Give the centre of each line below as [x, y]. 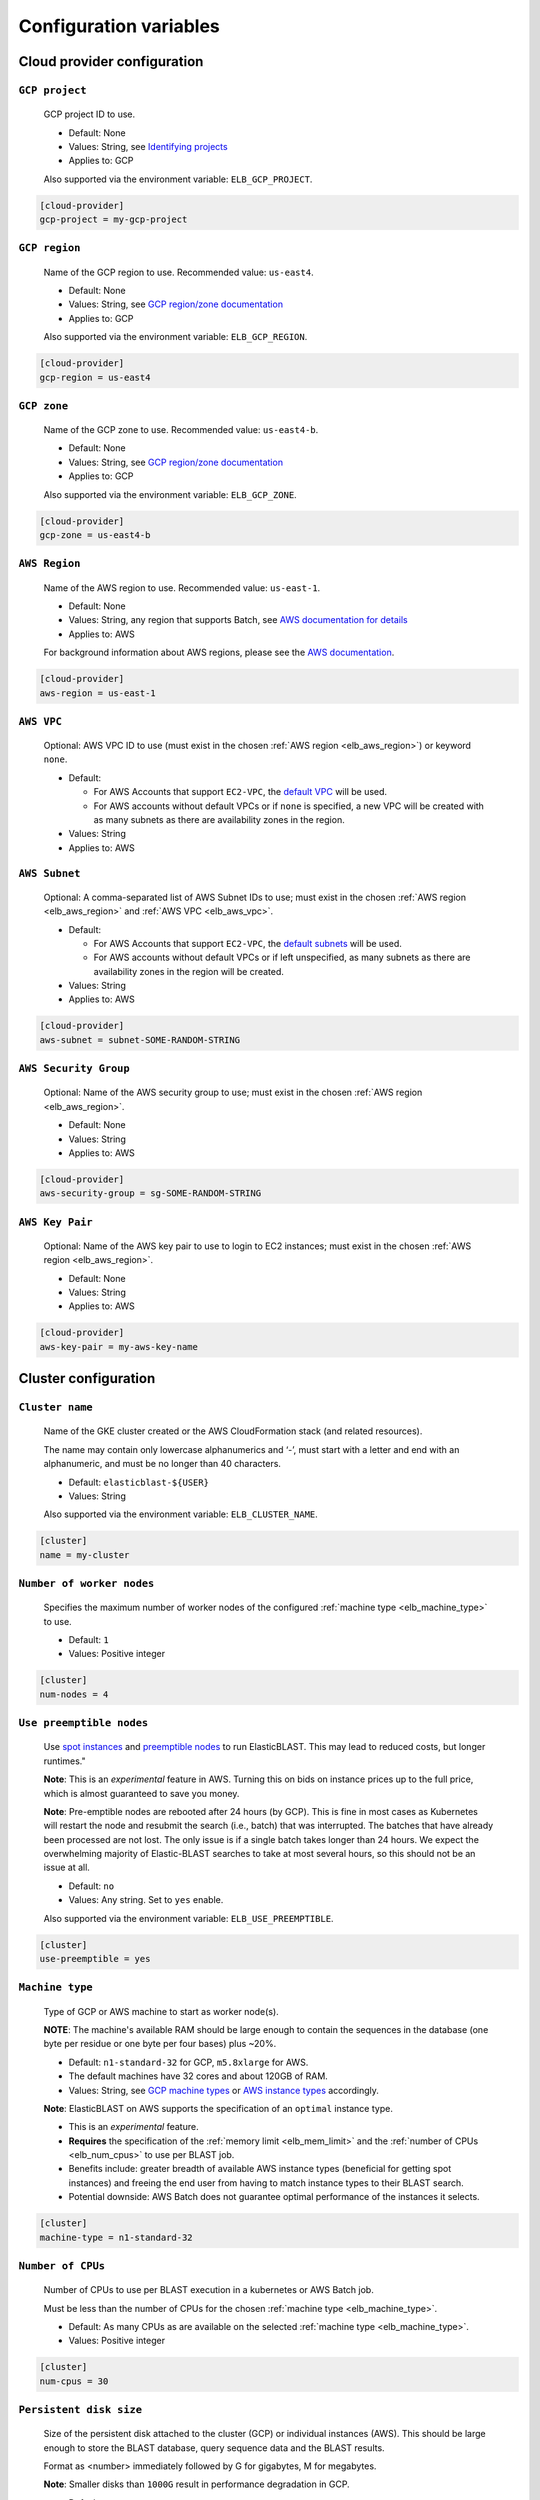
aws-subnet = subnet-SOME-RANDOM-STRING [139, 1039]
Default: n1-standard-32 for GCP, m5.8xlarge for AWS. [188, 2062]
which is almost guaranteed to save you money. [141, 1793]
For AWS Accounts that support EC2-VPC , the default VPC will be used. [240, 792]
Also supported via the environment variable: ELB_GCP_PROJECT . [178, 179]
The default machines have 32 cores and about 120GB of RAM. [198, 2076]
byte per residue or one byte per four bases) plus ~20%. [160, 2044]
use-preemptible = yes [95, 1959]
